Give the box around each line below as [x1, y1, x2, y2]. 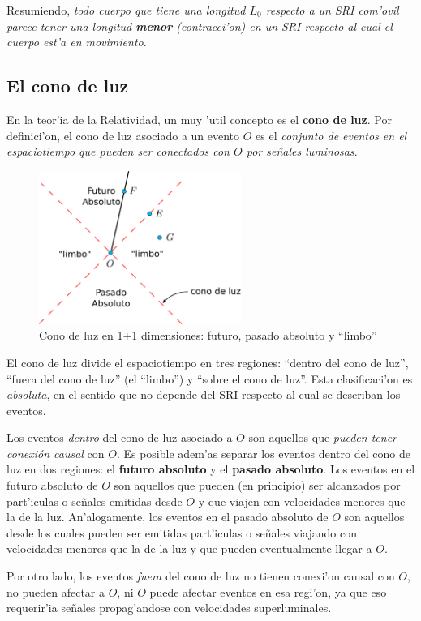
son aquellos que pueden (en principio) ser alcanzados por [114, 477, 401, 494]
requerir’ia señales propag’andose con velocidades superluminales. [6, 599, 332, 616]
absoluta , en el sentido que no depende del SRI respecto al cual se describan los [6, 386, 401, 403]
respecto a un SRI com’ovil [265, 2, 399, 18]
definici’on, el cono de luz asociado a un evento [6, 126, 240, 143]
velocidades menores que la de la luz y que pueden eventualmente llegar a [6, 540, 372, 557]
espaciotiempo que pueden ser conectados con [6, 143, 230, 160]
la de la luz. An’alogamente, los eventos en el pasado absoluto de [6, 508, 329, 525]
